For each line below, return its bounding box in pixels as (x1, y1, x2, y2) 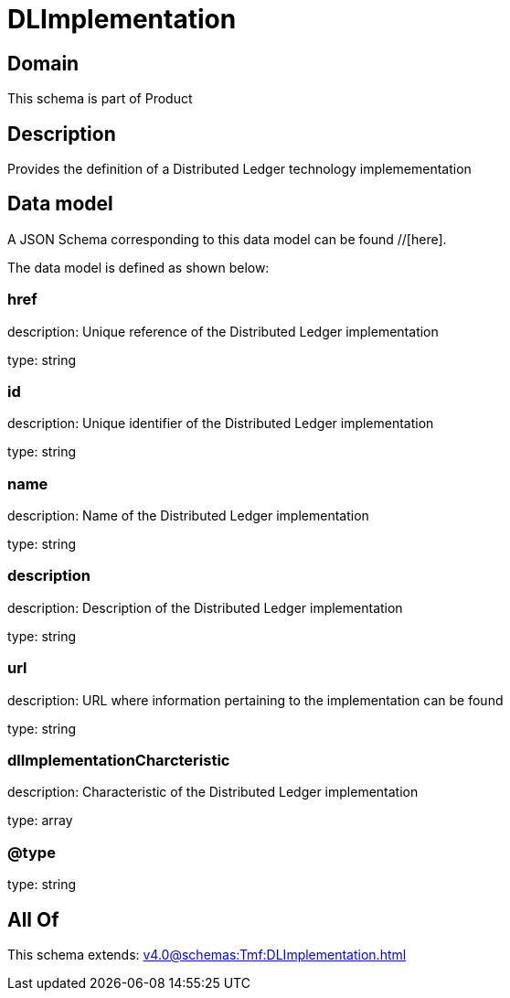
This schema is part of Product (7, 91, 193, 107)
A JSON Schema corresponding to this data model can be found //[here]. (7, 231, 447, 247)
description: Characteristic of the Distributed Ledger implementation (7, 784, 419, 800)
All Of (7, 907, 59, 931)
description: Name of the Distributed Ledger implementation (7, 508, 369, 524)
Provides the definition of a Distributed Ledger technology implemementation (7, 161, 472, 177)
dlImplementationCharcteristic (7, 750, 230, 769)
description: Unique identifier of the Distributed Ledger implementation (7, 415, 434, 432)
